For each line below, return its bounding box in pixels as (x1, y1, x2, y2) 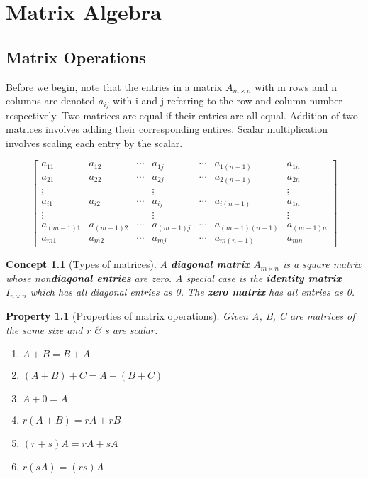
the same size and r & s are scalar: (6, 322, 158, 337)
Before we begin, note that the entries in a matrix (6, 79, 223, 94)
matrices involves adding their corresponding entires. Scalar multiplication (6, 122, 328, 136)
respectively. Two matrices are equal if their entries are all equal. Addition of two (6, 107, 358, 122)
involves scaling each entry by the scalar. (6, 135, 183, 150)
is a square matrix (282, 257, 362, 271)
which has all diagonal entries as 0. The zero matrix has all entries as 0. (30, 284, 355, 299)
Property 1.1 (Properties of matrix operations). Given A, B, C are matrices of (6, 308, 355, 323)
